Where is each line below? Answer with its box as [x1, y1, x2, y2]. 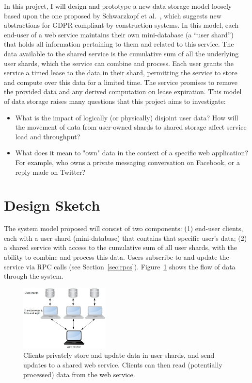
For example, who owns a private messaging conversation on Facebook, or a [15, 157, 240, 167]
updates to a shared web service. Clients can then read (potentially [23, 359, 222, 369]
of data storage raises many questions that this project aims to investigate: [4, 96, 226, 106]
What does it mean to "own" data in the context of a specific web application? [15, 148, 248, 158]
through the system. [4, 271, 63, 281]
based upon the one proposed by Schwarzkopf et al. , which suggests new [4, 10, 221, 20]
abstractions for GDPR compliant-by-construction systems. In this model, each [4, 20, 238, 30]
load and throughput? [15, 131, 80, 141]
